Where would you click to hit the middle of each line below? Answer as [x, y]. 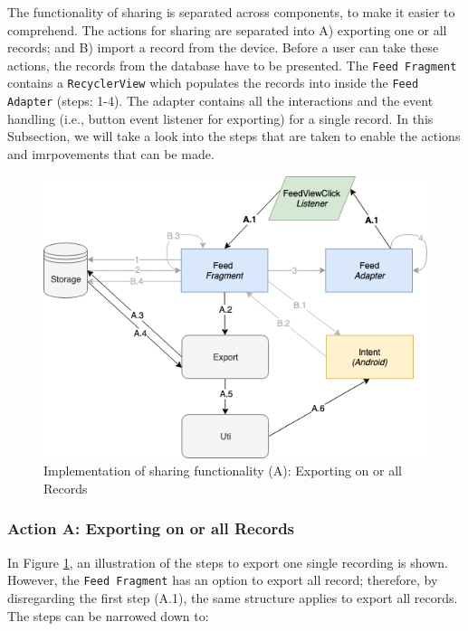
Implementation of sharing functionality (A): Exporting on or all [223, 471]
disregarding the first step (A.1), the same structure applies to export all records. [233, 597]
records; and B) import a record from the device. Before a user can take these [223, 47]
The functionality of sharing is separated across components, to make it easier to [231, 12]
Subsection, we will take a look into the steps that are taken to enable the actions [234, 136]
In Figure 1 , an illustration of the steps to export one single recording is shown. [228, 562]
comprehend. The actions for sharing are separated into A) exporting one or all [227, 29]
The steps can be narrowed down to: [108, 615]
